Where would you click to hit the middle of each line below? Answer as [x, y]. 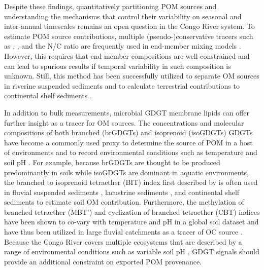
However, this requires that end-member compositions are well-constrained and [127, 55]
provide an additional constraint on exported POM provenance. [103, 261]
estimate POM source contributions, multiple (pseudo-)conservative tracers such [129, 36]
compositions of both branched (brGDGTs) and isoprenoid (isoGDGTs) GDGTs [128, 132]
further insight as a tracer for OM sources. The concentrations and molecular [124, 122]
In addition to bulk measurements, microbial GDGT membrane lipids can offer [127, 112]
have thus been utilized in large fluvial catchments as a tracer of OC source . [123, 232]
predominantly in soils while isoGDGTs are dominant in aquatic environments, [126, 172]
